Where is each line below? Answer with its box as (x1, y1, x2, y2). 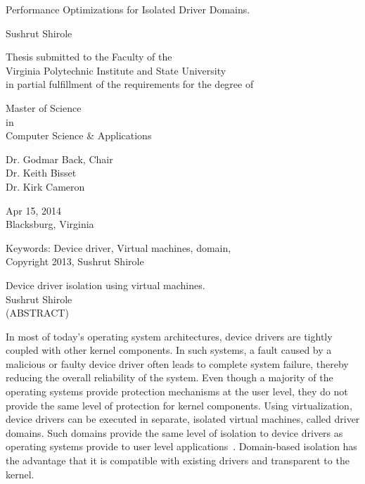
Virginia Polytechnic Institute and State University (6, 63, 226, 77)
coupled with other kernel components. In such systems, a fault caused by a (6, 343, 332, 357)
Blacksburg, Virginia (6, 217, 94, 231)
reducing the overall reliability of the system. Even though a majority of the (6, 370, 333, 385)
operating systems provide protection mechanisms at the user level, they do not (6, 384, 348, 399)
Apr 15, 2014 (6, 203, 61, 217)
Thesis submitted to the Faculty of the (6, 49, 172, 64)
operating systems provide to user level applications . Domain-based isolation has (6, 439, 357, 454)
